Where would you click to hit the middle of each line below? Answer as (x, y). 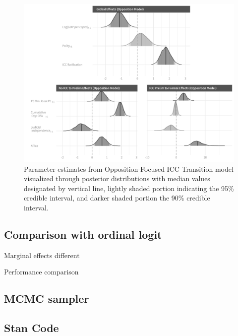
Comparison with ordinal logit (83, 234)
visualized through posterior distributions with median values (117, 178)
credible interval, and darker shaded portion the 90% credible (117, 198)
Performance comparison (41, 272)
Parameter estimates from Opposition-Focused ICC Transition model (129, 168)
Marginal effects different (42, 255)
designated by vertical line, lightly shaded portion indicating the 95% (129, 188)
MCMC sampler (47, 299)
